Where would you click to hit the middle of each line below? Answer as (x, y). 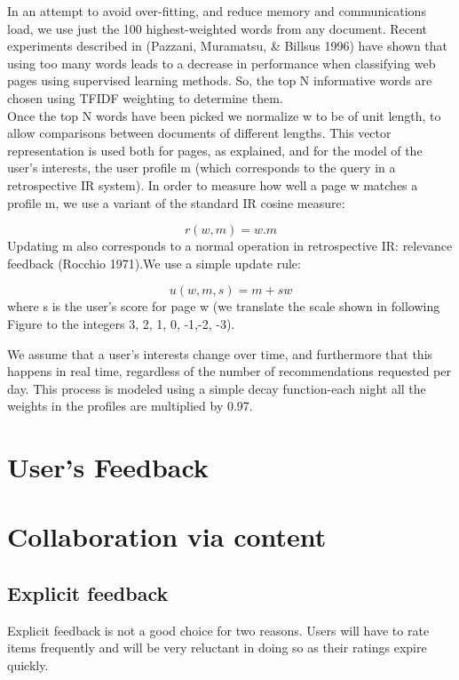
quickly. (28, 665)
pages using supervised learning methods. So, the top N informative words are (220, 80)
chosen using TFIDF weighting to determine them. (145, 97)
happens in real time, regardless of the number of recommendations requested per (229, 371)
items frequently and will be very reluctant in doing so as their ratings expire (217, 648)
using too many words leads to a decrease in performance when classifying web (222, 63)
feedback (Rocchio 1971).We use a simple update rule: (154, 263)
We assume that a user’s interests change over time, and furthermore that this (220, 353)
